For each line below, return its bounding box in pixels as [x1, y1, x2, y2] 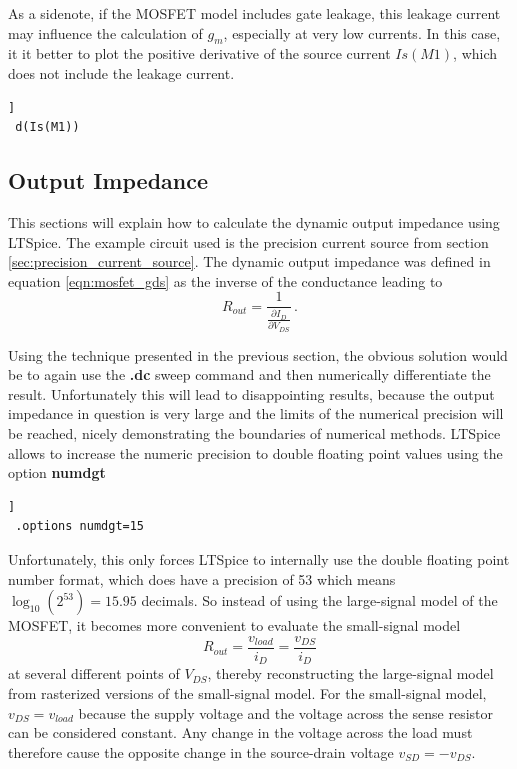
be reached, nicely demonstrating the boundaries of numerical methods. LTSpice [8, 423, 501, 444]
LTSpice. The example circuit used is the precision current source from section [8, 231, 489, 252]
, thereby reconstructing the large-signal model [207, 663, 494, 684]
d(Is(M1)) [15, 120, 80, 135]
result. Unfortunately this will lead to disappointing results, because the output [8, 383, 495, 404]
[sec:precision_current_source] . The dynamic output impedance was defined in [8, 251, 491, 272]
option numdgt [8, 462, 106, 483]
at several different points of [8, 663, 180, 684]
